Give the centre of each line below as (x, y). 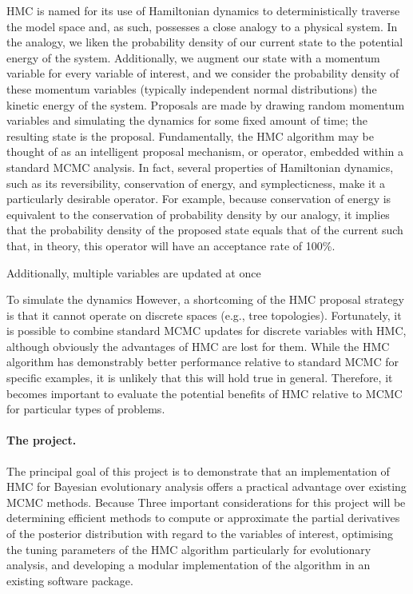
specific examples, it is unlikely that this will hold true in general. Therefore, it (200, 378)
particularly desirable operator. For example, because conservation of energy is (199, 199)
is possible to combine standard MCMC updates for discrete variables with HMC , (206, 331)
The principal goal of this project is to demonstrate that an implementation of (198, 470)
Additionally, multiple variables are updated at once (134, 272)
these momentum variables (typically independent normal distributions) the (192, 88)
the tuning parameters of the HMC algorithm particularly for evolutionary (189, 549)
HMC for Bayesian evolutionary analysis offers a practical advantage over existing (206, 486)
